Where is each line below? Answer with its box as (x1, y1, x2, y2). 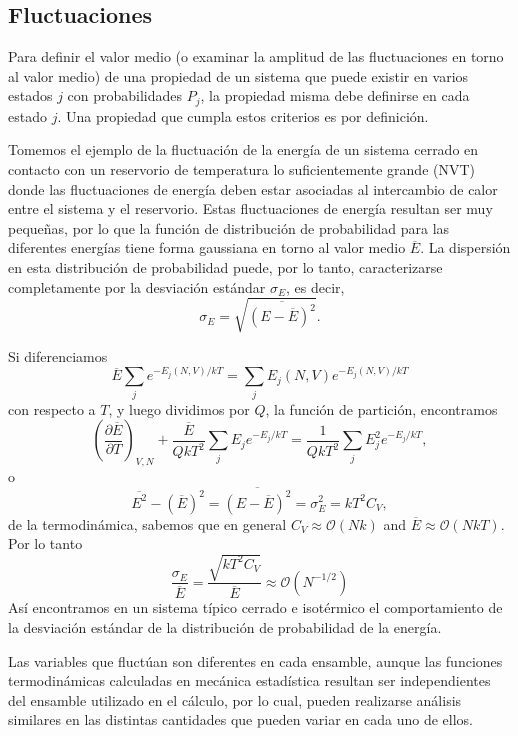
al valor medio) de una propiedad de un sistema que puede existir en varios (8, 65, 469, 86)
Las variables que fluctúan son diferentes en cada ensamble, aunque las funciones (8, 650, 503, 671)
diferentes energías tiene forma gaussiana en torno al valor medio (8, 237, 406, 258)
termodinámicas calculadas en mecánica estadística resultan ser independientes (8, 670, 491, 691)
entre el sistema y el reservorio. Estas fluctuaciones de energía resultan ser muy (8, 198, 493, 219)
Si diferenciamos (8, 345, 108, 366)
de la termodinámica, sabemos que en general (8, 513, 287, 534)
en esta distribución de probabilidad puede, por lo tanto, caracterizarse (8, 257, 443, 277)
